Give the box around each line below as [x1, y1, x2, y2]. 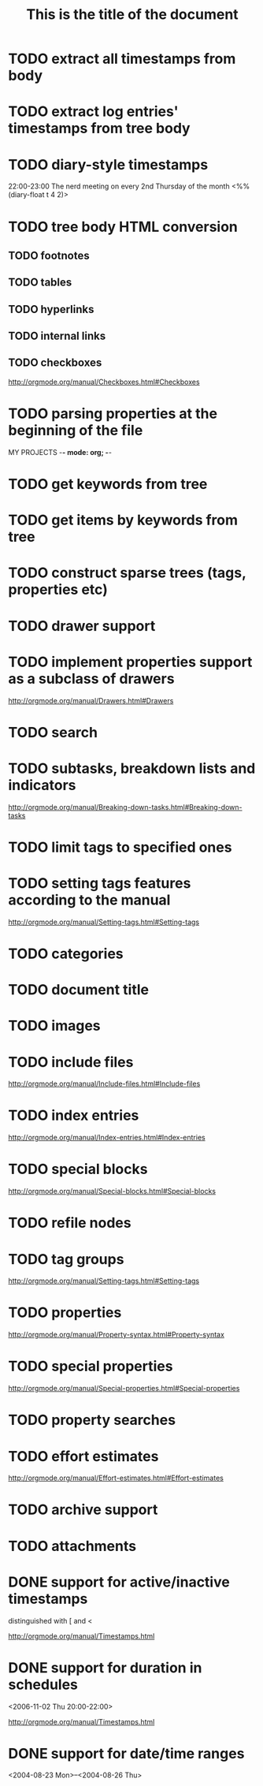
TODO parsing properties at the [8, 405, 218, 423]
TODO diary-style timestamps [8, 155, 209, 173]
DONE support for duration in [8, 1658, 202, 1676]
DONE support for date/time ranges [8, 1744, 245, 1762]
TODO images [8, 1017, 101, 1035]
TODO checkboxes [8, 356, 102, 370]
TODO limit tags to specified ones [8, 838, 232, 856]
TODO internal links [8, 330, 106, 343]
